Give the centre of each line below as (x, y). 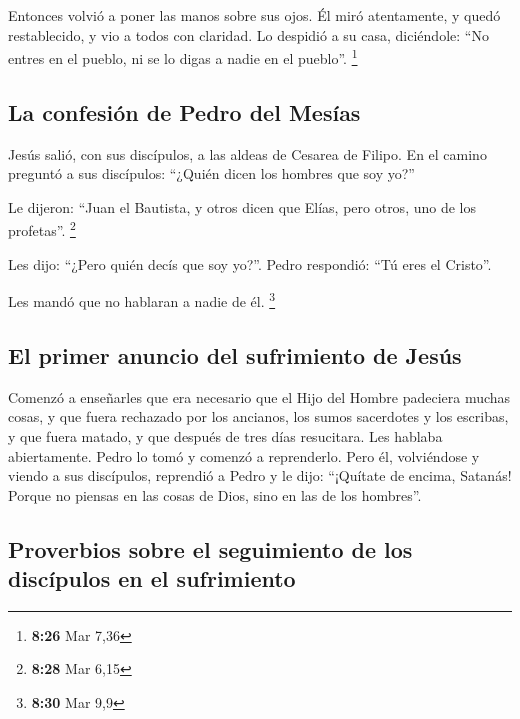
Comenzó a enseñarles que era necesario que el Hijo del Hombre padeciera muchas (259, 396)
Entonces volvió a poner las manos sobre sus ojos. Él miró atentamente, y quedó (254, 15)
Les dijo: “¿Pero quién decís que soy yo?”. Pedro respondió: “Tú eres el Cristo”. (250, 263)
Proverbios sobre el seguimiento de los (210, 548)
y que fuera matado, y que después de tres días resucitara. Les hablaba (225, 435)
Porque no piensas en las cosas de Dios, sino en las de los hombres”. (215, 494)
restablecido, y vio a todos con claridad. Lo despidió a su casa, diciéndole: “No (248, 34)
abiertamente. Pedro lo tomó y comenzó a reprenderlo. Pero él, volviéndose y (244, 455)
